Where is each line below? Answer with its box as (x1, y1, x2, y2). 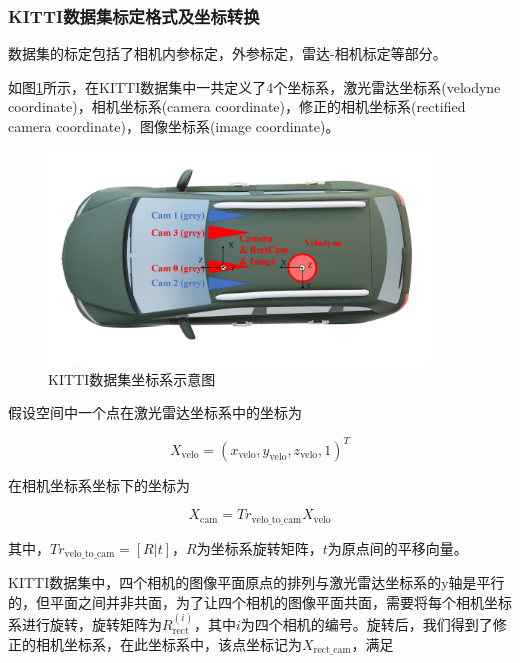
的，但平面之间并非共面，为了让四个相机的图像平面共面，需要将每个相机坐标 (8, 591, 512, 612)
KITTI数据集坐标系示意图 (48, 368, 216, 389)
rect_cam (313, 645, 351, 656)
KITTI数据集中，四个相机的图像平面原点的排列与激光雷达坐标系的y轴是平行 (8, 572, 505, 593)
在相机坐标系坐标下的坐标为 (8, 474, 190, 495)
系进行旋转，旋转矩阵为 (8, 614, 162, 635)
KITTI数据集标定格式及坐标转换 (8, 3, 260, 28)
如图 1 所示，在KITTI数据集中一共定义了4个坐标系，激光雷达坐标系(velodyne (8, 76, 501, 97)
